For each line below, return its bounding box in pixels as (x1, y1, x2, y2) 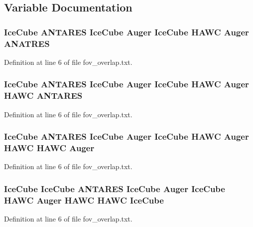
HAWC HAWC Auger (4, 142, 95, 154)
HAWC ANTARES (4, 89, 83, 102)
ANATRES (4, 37, 50, 49)
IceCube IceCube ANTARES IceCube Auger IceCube (4, 182, 225, 195)
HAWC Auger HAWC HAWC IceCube (4, 194, 164, 206)
